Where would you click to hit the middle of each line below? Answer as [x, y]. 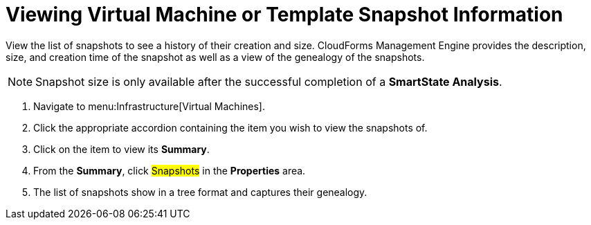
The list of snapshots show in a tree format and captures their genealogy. [200, 192]
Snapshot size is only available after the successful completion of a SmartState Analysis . [269, 81]
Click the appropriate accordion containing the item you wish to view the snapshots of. [230, 127]
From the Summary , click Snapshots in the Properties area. [170, 170]
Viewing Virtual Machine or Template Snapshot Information [284, 15]
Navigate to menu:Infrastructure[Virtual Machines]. [149, 106]
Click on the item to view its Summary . [121, 149]
